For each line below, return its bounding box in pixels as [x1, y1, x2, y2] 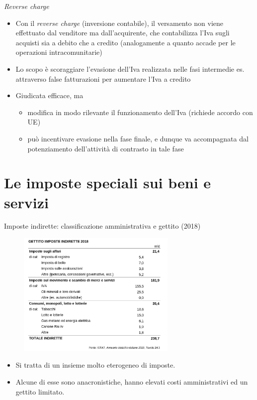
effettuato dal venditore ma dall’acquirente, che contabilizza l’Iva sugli [15, 27, 230, 38]
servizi [4, 192, 49, 212]
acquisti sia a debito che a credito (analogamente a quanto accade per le [15, 37, 236, 47]
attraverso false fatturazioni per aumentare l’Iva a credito [15, 73, 191, 84]
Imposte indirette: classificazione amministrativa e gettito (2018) [4, 221, 201, 231]
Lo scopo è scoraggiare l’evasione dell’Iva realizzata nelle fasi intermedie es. [15, 63, 245, 74]
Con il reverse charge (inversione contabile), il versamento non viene [15, 17, 223, 28]
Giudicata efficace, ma [15, 90, 84, 101]
